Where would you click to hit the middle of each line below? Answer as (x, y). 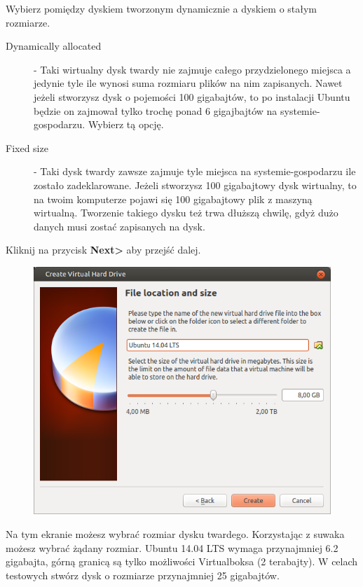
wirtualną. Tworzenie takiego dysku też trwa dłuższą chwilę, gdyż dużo (186, 213)
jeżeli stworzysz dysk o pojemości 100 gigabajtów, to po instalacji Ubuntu (192, 96)
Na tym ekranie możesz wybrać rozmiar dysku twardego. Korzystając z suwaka (175, 533)
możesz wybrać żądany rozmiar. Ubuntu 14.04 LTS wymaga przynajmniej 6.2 (172, 547)
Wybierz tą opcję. (126, 124)
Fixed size (27, 147)
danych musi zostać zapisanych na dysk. (119, 226)
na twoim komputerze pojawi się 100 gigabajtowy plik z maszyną (173, 199)
